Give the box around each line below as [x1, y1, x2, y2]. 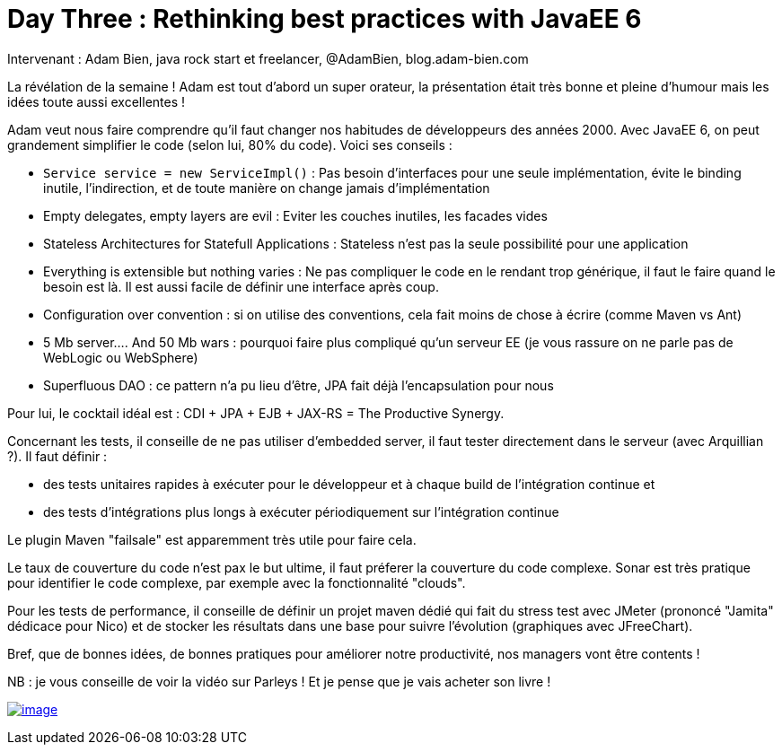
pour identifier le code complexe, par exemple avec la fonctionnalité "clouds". [7, 574, 466, 590]
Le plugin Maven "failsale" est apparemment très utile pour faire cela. [7, 531, 417, 547]
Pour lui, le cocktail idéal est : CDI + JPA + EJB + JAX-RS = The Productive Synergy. [7, 405, 505, 421]
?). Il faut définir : [7, 448, 108, 464]
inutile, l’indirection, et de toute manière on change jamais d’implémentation [43, 179, 490, 196]
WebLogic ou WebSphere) [43, 349, 198, 365]
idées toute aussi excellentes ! [7, 93, 186, 109]
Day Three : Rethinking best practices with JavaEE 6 [7, 4, 642, 34]
